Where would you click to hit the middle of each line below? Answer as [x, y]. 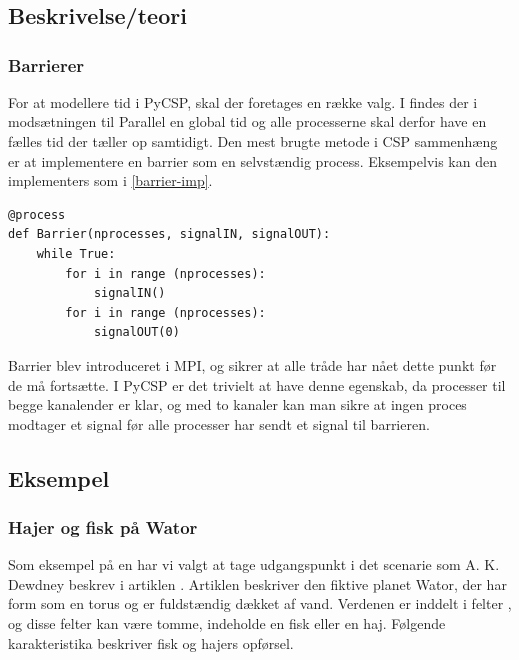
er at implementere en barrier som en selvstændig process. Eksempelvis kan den [252, 160]
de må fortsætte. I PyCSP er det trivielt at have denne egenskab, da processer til [257, 384]
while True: [76, 253]
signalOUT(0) [136, 332]
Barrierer [46, 64]
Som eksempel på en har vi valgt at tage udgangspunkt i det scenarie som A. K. [254, 564]
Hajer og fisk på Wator [103, 527]
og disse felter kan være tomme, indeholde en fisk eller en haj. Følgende [227, 623]
